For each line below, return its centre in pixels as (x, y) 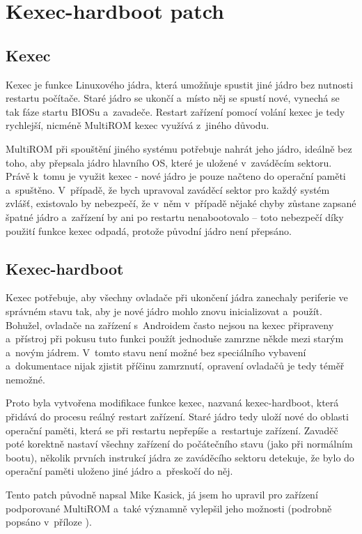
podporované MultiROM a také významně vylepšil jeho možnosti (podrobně (169, 508)
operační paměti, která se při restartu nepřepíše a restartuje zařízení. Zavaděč (172, 430)
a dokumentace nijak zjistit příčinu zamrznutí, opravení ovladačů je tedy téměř (175, 366)
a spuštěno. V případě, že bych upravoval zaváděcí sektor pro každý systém (168, 189)
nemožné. (25, 379)
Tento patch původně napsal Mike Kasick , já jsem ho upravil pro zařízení (162, 495)
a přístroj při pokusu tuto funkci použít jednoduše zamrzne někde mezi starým (175, 338)
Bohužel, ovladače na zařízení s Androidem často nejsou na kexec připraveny (170, 325)
